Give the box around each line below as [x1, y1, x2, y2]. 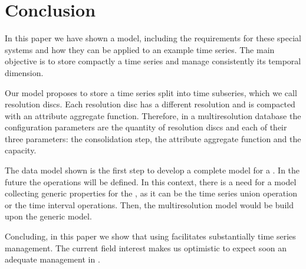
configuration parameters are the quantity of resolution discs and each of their [5, 121, 287, 133]
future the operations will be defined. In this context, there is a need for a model [5, 175, 297, 188]
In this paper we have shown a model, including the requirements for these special [5, 32, 301, 44]
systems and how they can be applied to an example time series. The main [5, 43, 275, 55]
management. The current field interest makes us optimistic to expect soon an [5, 241, 287, 254]
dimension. [5, 66, 44, 78]
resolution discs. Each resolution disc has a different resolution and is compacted [5, 98, 295, 110]
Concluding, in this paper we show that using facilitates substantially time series [5, 230, 296, 242]
